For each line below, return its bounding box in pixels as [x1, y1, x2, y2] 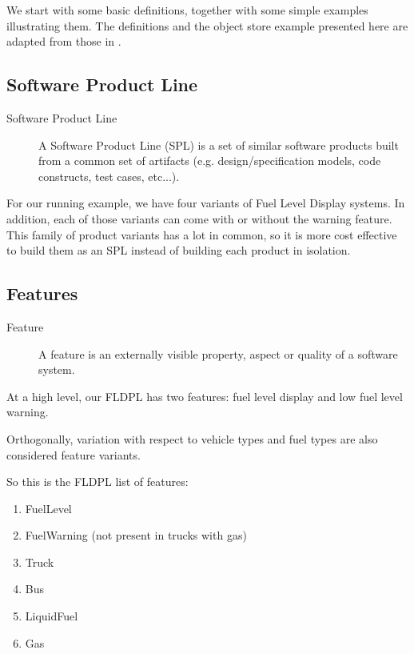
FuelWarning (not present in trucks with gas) [25, 527, 247, 544]
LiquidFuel [25, 608, 78, 624]
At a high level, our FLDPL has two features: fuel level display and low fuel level [6, 387, 403, 404]
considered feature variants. [6, 446, 141, 463]
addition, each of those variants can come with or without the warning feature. [6, 210, 392, 227]
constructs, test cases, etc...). [38, 167, 180, 184]
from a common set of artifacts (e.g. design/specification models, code [38, 152, 381, 169]
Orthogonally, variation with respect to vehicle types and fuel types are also [6, 430, 378, 447]
